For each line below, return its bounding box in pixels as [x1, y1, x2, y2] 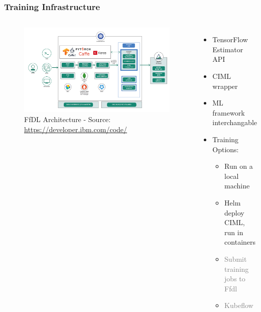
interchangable [212, 117, 257, 128]
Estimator [212, 44, 243, 54]
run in [224, 227, 243, 237]
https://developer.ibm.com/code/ [24, 124, 127, 134]
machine [224, 180, 250, 191]
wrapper [212, 80, 238, 91]
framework [212, 107, 245, 118]
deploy [224, 207, 244, 218]
